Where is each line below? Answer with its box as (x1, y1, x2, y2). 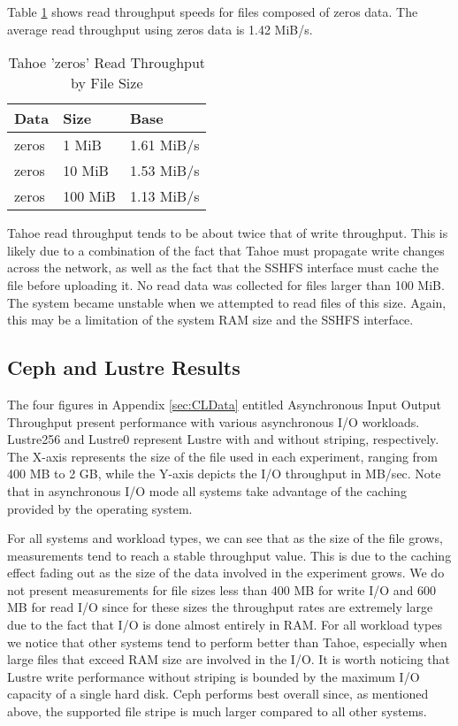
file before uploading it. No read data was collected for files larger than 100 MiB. (7, 275, 445, 294)
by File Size (70, 73, 143, 94)
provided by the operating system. (7, 499, 193, 517)
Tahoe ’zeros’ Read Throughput (8, 52, 206, 73)
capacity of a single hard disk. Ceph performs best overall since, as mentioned (7, 684, 429, 703)
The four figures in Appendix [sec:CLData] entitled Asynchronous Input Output (7, 394, 441, 413)
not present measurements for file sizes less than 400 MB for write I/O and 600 (7, 580, 437, 599)
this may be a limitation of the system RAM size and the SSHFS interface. (7, 310, 414, 329)
